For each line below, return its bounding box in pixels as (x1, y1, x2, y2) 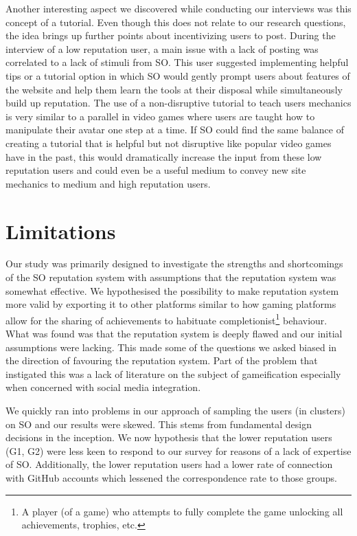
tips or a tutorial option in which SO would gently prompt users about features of (5, 68, 350, 82)
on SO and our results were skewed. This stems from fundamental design (5, 416, 312, 431)
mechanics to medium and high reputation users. (5, 176, 211, 190)
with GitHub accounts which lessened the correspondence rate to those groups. (5, 471, 337, 484)
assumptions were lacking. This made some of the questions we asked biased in (5, 339, 337, 354)
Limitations (5, 216, 116, 245)
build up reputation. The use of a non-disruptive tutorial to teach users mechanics (5, 96, 352, 110)
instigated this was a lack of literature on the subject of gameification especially (5, 366, 341, 381)
